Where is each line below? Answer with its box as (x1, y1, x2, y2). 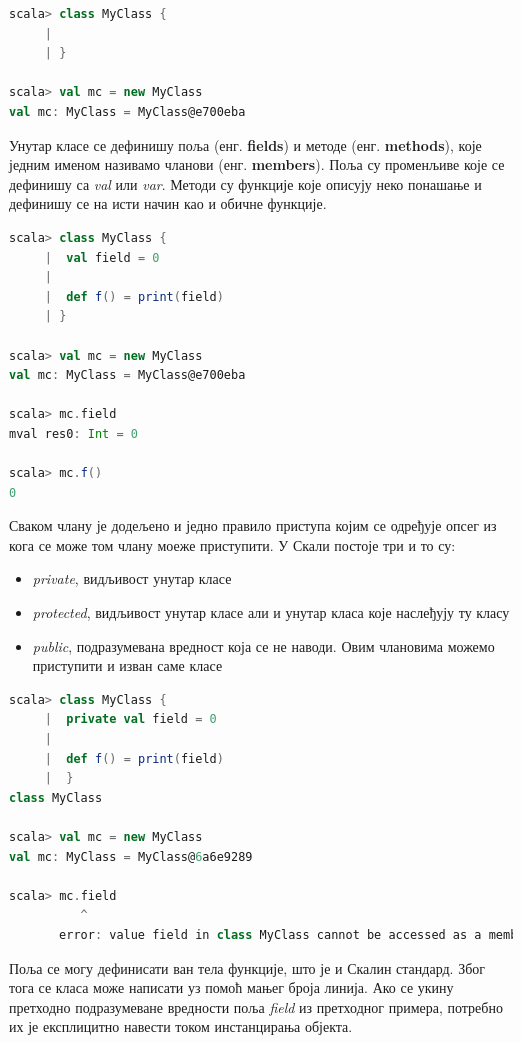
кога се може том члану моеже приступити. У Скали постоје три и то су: (9, 534, 456, 555)
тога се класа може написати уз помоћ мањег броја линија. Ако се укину (9, 977, 454, 998)
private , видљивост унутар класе (32, 568, 232, 589)
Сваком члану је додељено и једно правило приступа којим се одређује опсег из (9, 515, 497, 536)
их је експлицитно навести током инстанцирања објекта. (9, 1016, 353, 1037)
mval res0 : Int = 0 (9, 426, 138, 441)
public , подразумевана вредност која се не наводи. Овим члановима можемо (32, 635, 495, 656)
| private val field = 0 (44, 712, 217, 727)
